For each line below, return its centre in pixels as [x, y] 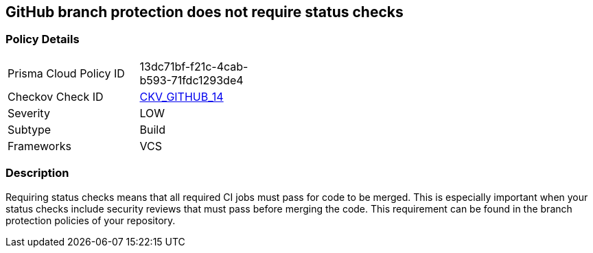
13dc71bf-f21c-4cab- [194, 66]
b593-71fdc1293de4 [191, 80]
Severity [29, 113]
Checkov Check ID [56, 96]
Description [37, 173]
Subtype [30, 129]
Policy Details [43, 39]
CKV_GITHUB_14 [182, 96]
